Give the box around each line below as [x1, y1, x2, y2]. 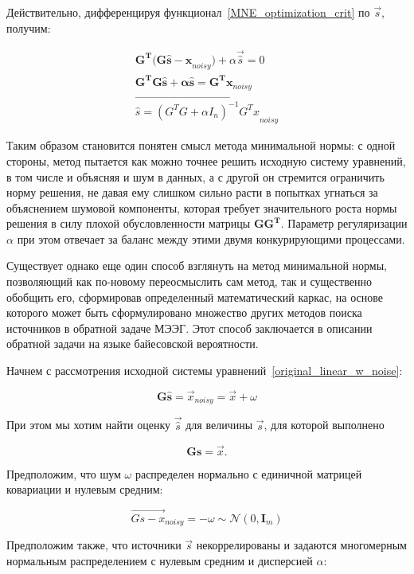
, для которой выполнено [264, 416, 385, 433]
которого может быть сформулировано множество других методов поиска [6, 304, 362, 321]
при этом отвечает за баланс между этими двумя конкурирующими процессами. [17, 230, 405, 247]
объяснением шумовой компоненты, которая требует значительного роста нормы [6, 199, 397, 216]
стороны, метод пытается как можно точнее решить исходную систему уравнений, [6, 152, 406, 169]
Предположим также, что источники [6, 537, 182, 553]
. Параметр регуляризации [280, 215, 408, 232]
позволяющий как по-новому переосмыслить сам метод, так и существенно [6, 273, 372, 290]
